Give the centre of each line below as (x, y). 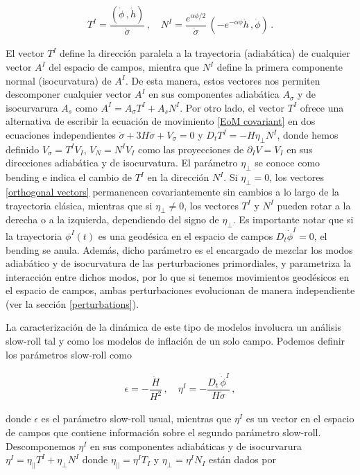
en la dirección (178, 177)
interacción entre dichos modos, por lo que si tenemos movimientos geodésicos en (178, 276)
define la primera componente (280, 67)
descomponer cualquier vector (69, 94)
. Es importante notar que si (293, 219)
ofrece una (322, 107)
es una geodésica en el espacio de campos (186, 235)
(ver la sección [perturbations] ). (72, 303)
